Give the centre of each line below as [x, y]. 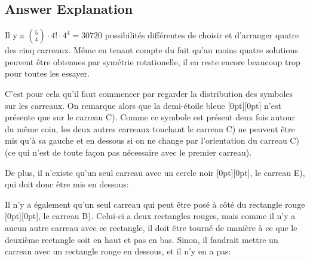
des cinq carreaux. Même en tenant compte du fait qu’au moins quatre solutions [151, 50]
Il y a [15, 35]
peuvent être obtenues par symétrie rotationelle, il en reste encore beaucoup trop [153, 61]
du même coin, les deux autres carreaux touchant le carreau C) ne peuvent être [150, 128]
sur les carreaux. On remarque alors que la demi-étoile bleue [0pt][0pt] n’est [143, 105]
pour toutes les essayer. [47, 73]
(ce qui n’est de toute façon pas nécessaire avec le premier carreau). [128, 152]
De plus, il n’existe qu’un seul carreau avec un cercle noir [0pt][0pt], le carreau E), [155, 172]
